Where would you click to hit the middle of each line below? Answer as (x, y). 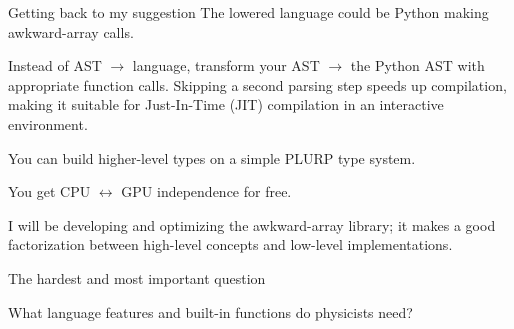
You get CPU (49, 191)
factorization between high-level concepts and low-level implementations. (230, 244)
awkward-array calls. (71, 31)
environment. (48, 123)
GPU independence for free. (206, 191)
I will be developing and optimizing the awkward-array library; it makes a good (252, 224)
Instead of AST (55, 65)
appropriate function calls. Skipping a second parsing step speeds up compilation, (257, 84)
